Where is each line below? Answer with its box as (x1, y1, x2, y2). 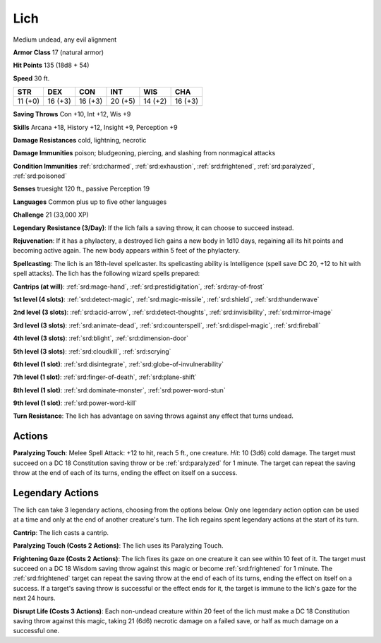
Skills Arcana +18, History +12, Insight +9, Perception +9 (13, 123, 178, 131)
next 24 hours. (13, 594, 56, 603)
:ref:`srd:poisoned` (13, 172, 67, 180)
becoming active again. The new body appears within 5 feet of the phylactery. (13, 246, 241, 255)
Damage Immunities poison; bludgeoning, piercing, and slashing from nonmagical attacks (13, 149, 276, 157)
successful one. (13, 627, 60, 635)
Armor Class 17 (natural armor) (13, 48, 104, 56)
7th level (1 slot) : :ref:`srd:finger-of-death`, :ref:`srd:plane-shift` (13, 373, 198, 381)
